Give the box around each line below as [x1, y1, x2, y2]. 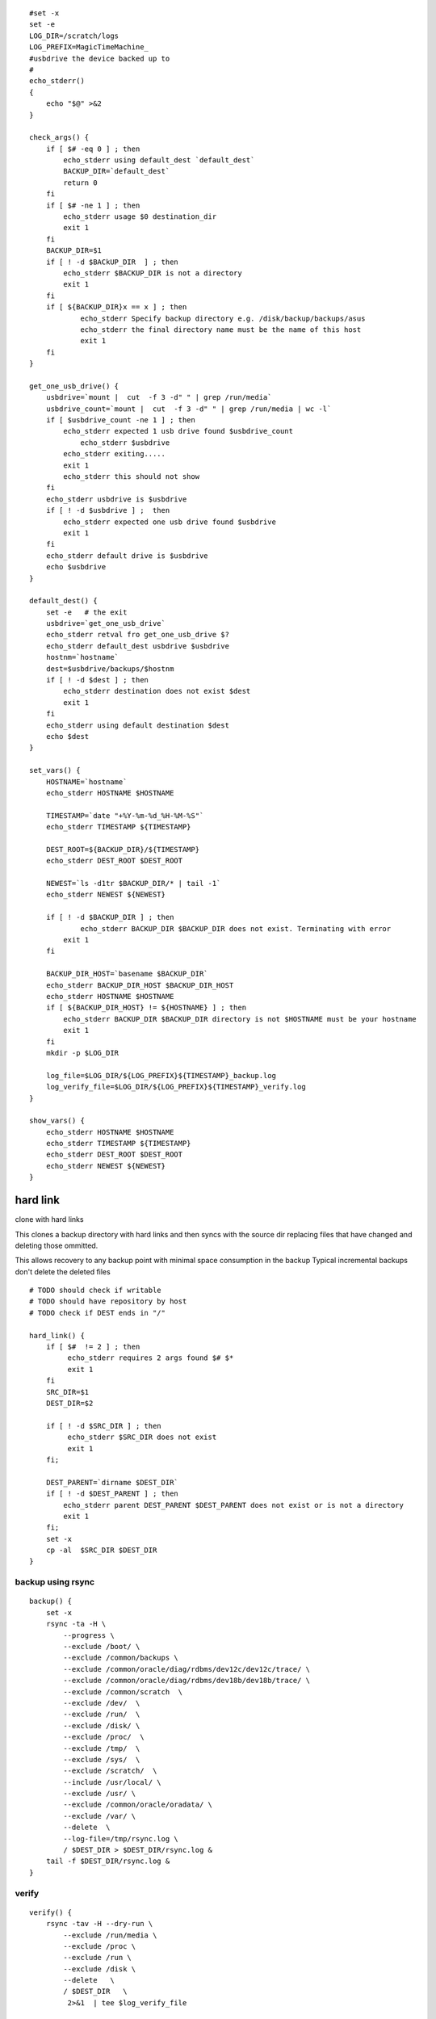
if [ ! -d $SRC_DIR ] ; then [45, 1421, 161, 1430]
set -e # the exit [45, 607, 128, 617]
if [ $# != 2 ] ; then [45, 1342, 140, 1352]
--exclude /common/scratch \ [63, 1687, 183, 1696]
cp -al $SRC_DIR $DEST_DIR [45, 1546, 157, 1555]
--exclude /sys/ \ [63, 1755, 140, 1764]
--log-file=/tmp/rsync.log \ [63, 1834, 179, 1843]
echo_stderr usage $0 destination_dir [63, 212, 217, 221]
